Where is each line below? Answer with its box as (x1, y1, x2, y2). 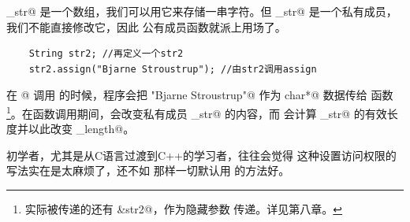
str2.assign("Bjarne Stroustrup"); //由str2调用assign (28, 63, 317, 75)
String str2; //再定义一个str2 (28, 48, 184, 60)
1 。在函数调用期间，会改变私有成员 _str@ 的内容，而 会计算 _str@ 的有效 (6, 102, 387, 121)
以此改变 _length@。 (28, 120, 135, 137)
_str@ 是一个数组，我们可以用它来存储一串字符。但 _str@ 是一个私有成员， (6, 3, 397, 19)
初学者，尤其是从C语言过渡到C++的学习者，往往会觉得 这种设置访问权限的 (6, 146, 397, 163)
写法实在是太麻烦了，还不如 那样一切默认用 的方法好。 (6, 162, 290, 179)
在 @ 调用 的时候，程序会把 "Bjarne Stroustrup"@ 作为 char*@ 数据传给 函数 (6, 87, 393, 103)
